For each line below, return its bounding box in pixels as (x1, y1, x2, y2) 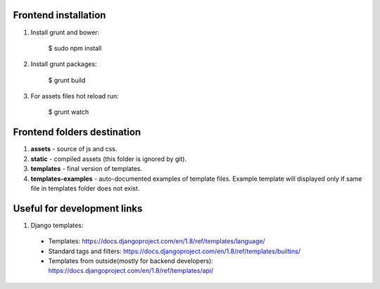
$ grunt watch (48, 108, 89, 116)
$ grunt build (48, 76, 86, 84)
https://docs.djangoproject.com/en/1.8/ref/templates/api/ (48, 266, 214, 275)
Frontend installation (13, 9, 106, 21)
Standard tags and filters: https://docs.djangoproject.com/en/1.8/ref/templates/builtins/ (48, 247, 300, 255)
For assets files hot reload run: (30, 92, 119, 101)
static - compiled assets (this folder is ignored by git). (30, 155, 186, 163)
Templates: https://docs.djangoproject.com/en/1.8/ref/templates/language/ (48, 237, 265, 245)
